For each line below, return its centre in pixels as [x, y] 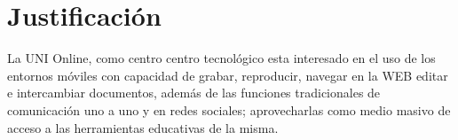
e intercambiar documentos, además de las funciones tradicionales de [194, 93]
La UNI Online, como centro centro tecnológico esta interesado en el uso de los [221, 58]
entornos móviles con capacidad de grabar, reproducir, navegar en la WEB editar [228, 75]
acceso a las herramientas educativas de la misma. [143, 127]
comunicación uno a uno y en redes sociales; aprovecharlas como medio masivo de [229, 109]
